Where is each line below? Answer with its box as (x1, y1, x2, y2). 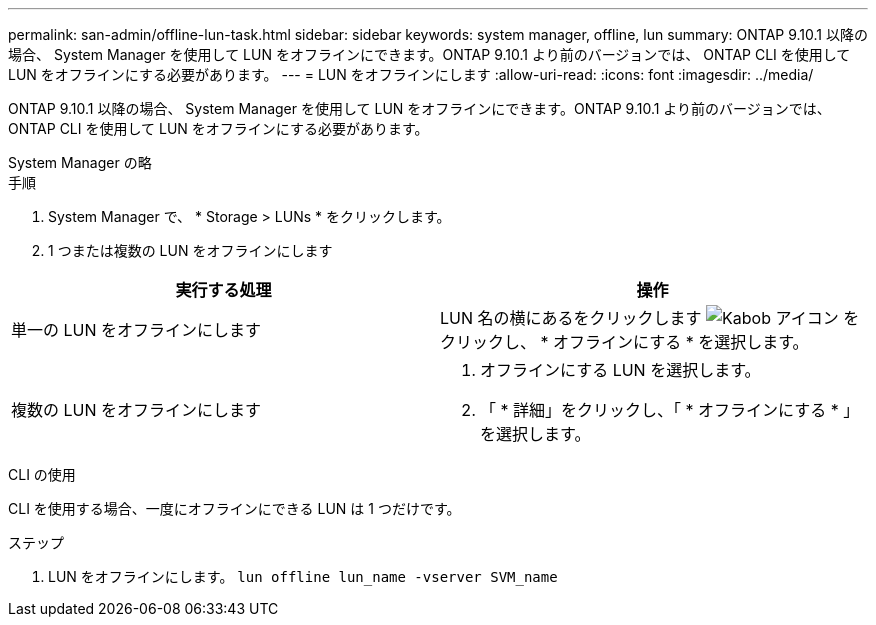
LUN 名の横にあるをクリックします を (440, 308, 860, 328)
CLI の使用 (8, 466, 76, 483)
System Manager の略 (8, 154, 152, 171)
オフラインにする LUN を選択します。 (480, 360, 761, 380)
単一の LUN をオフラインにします (11, 320, 262, 340)
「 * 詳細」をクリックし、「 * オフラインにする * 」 (480, 400, 860, 420)
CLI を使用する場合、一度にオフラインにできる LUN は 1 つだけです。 (8, 500, 461, 517)
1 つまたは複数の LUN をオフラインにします (48, 242, 333, 259)
